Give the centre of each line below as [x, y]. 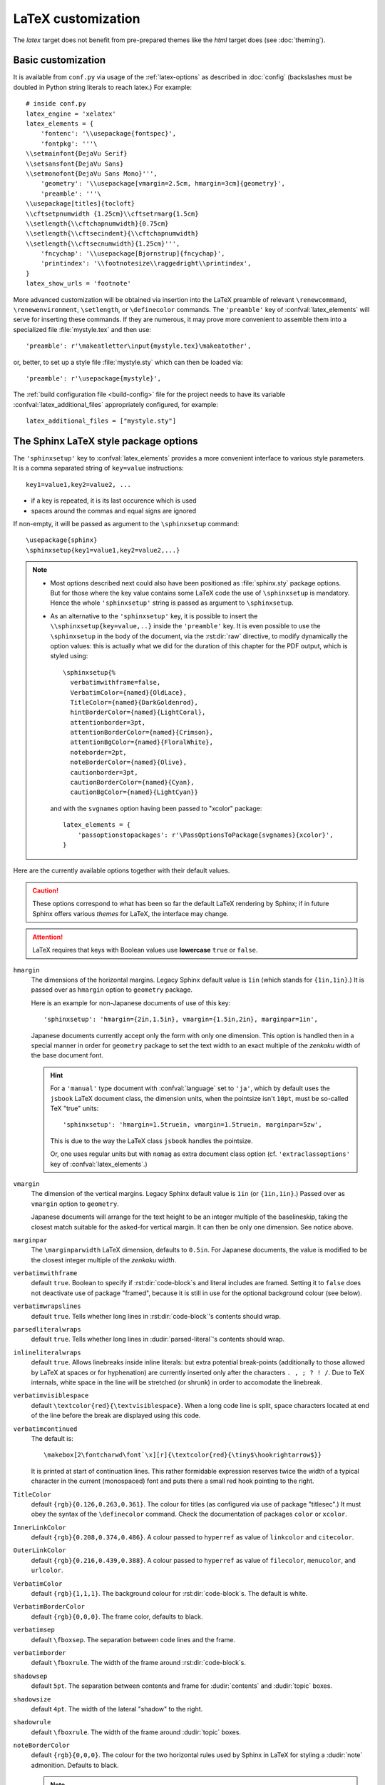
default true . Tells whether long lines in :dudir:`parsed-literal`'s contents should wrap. [158, 1339]
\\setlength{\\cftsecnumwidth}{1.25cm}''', [103, 243]
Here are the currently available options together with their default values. [122, 870]
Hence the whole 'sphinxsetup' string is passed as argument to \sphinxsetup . [172, 603]
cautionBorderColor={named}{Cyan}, [133, 783]
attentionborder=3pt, [108, 722]
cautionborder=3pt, [104, 772]
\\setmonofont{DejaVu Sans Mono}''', [92, 174]
